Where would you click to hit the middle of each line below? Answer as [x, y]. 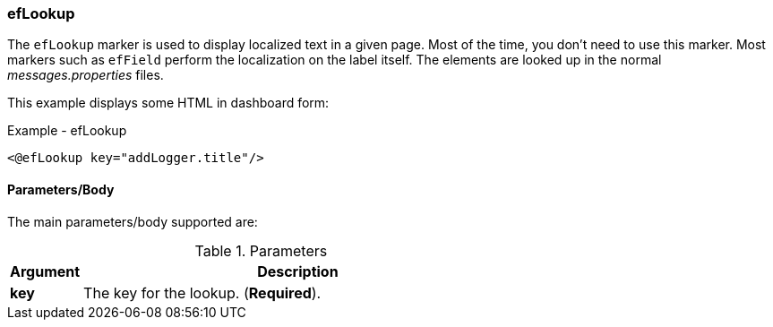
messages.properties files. [86, 75]
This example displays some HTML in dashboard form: [168, 103]
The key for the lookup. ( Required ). [202, 293]
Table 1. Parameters [261, 250]
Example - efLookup [67, 131]
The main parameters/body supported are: [133, 221]
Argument [45, 271]
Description [298, 271]
